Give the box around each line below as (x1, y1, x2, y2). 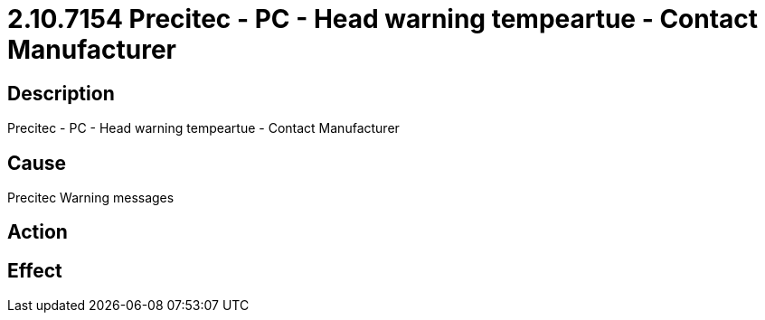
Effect (7, 259, 62, 282)
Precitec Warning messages (7, 190, 175, 206)
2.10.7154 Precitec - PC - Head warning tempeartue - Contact (7, 4, 759, 34)
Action (7, 221, 68, 244)
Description (7, 81, 115, 105)
